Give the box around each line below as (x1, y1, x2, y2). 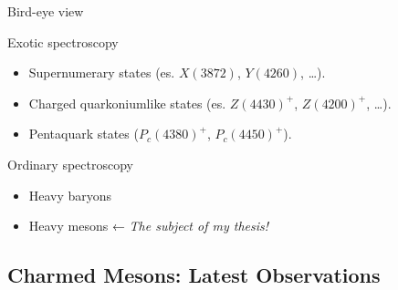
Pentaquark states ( (28, 124, 139, 143)
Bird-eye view (7, 2, 84, 20)
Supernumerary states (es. (28, 63, 175, 82)
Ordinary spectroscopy (7, 154, 133, 173)
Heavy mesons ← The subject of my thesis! (28, 216, 269, 235)
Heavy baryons (28, 185, 112, 204)
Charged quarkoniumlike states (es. (28, 93, 226, 112)
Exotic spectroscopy (7, 32, 119, 51)
